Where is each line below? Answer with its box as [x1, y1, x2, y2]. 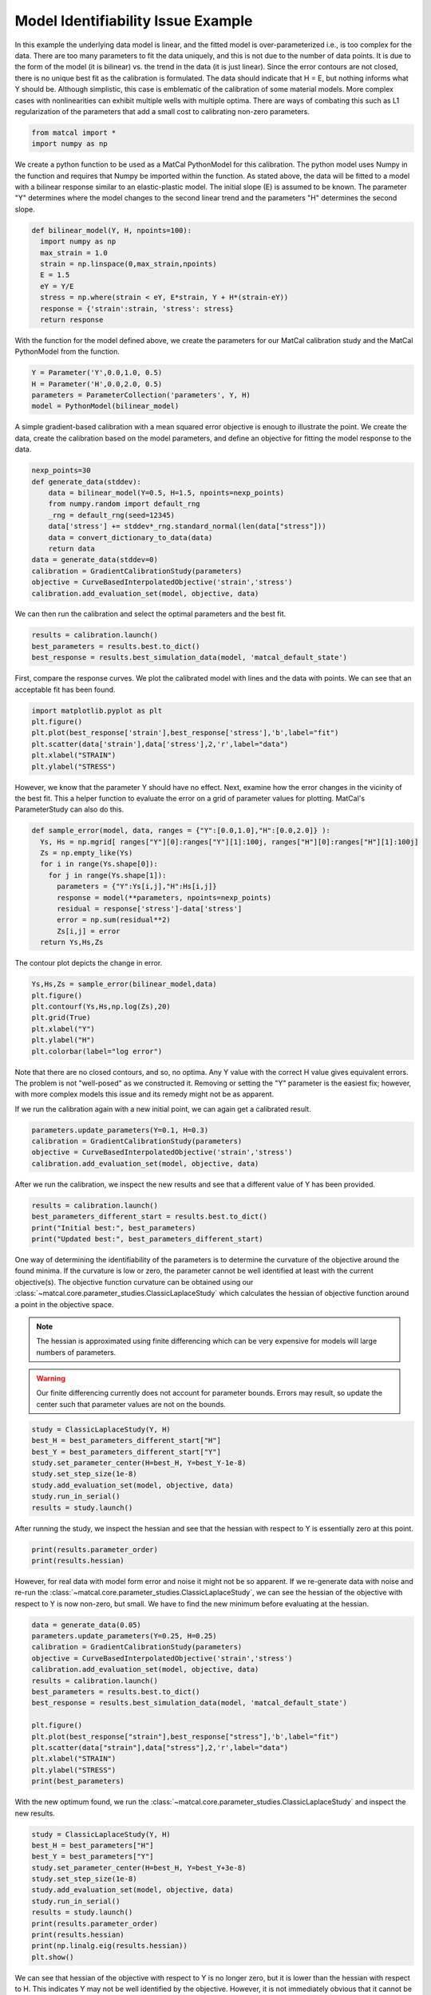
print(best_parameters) [31, 1776, 125, 1786]
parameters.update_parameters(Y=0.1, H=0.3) [31, 1125, 209, 1135]
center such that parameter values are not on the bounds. [36, 1399, 227, 1408]
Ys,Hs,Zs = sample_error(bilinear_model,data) [31, 980, 217, 989]
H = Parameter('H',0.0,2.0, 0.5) [31, 379, 163, 389]
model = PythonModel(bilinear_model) [31, 401, 180, 411]
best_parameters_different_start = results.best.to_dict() [31, 1212, 267, 1221]
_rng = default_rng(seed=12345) [48, 511, 176, 519]
